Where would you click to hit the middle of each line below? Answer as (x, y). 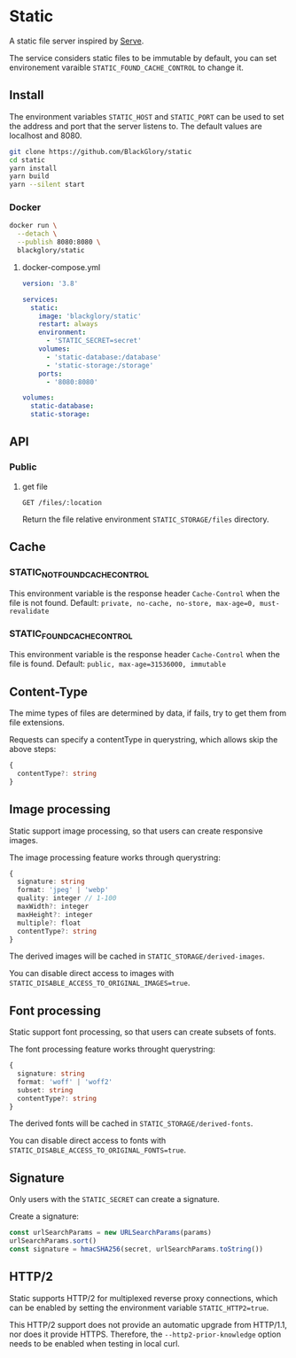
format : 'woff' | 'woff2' (65, 1082)
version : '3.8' (50, 283)
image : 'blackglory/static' (90, 316)
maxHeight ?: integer (55, 914)
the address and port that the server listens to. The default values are (136, 126)
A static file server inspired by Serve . (77, 41)
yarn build (29, 176)
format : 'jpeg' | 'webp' (63, 890)
